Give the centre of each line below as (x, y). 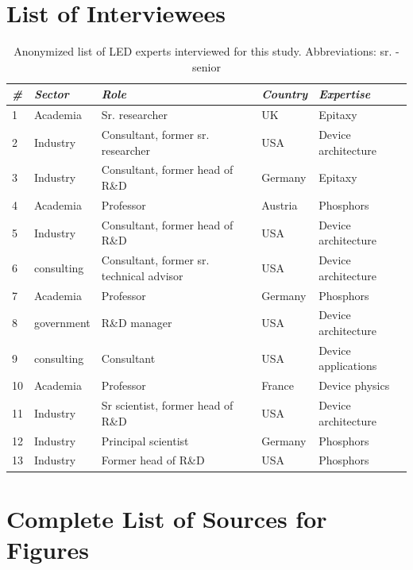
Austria (280, 204)
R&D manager (137, 323)
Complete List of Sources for (167, 518)
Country (285, 94)
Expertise (345, 94)
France (278, 385)
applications (348, 366)
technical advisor (142, 275)
